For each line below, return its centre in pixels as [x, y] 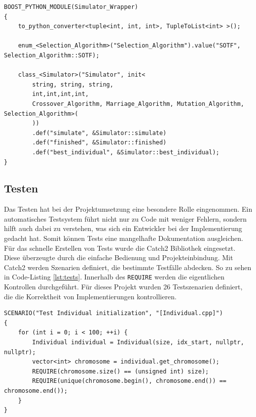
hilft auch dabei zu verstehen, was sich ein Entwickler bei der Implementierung [123, 228]
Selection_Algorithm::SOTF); [52, 55]
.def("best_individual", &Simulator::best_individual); [126, 152]
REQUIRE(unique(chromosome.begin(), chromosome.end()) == [129, 381]
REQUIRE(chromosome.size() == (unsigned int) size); [121, 371]
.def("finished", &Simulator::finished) [99, 143]
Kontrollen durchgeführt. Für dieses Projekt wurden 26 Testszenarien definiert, [123, 287]
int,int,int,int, [60, 94]
